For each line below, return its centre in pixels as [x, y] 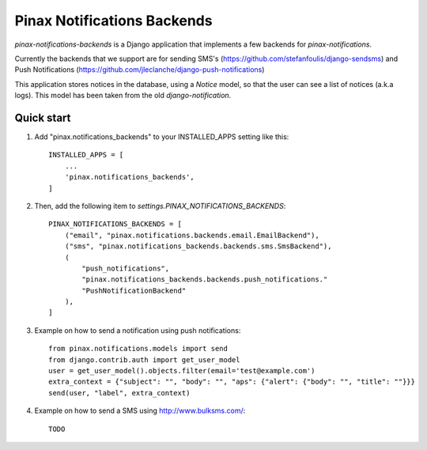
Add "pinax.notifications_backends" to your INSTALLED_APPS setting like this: [162, 137]
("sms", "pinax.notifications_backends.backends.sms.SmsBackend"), [198, 246]
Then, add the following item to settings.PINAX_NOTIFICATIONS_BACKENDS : [160, 206]
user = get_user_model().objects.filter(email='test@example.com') [182, 371]
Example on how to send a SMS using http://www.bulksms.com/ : [140, 410]
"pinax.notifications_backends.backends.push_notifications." [205, 280]
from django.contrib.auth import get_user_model [144, 359]
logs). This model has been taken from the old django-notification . [123, 96]
